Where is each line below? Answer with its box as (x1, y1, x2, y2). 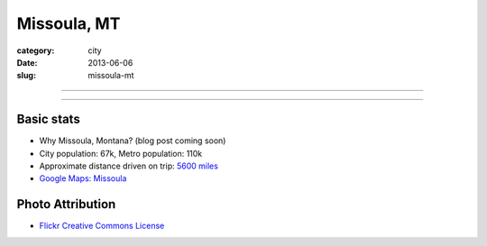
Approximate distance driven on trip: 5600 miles (39, 160, 218, 171)
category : (16, 45, 55, 56)
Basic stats (16, 112, 80, 127)
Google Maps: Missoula (39, 173, 127, 184)
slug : (16, 70, 36, 81)
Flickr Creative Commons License (39, 221, 165, 232)
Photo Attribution (16, 196, 116, 212)
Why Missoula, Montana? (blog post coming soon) (39, 135, 226, 146)
